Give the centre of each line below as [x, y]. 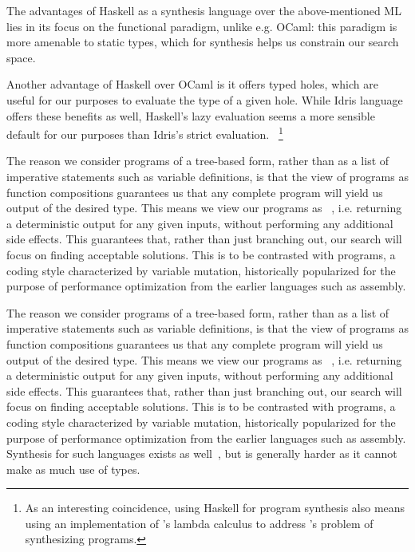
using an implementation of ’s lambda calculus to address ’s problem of [199, 523]
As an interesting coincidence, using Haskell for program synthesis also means [215, 508]
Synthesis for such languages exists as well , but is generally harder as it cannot [202, 453]
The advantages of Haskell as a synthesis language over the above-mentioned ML [204, 10]
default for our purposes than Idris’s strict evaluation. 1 [145, 133]
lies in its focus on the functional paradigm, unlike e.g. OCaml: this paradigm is [202, 26]
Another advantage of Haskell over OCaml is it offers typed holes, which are [192, 84]
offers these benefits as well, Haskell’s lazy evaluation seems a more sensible [191, 115]
